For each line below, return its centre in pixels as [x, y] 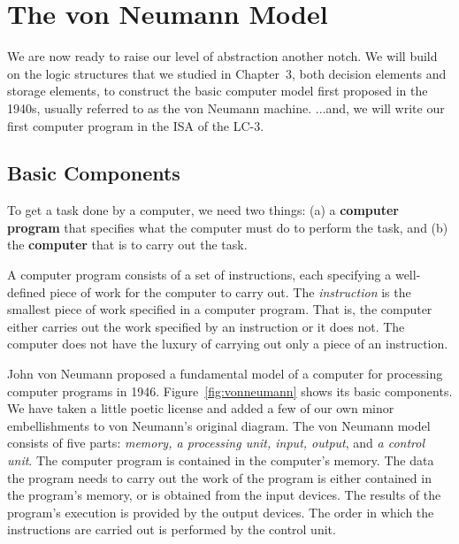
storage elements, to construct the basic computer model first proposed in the [218, 91]
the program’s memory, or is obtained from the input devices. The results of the [224, 495]
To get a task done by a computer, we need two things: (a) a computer [203, 210]
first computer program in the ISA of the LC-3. [136, 125]
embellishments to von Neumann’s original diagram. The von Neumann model [219, 425]
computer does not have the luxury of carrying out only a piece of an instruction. [228, 344]
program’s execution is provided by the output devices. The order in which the [221, 512]
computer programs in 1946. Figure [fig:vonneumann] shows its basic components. [230, 391]
